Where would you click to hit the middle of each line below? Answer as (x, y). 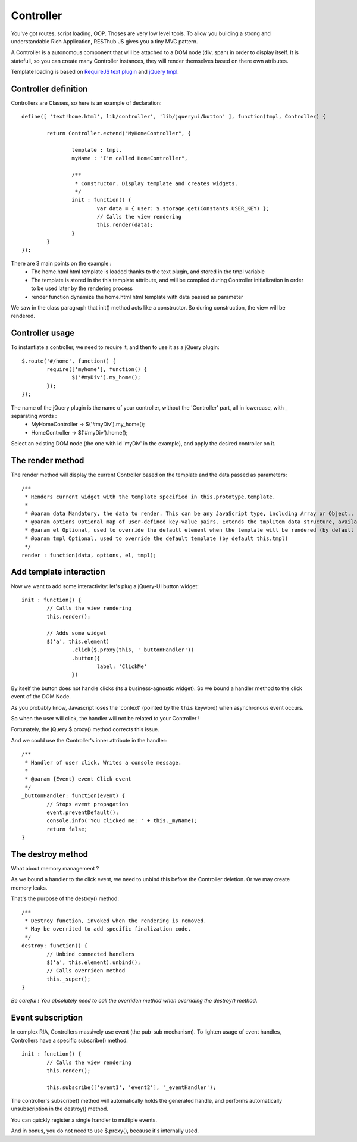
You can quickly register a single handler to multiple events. (84, 1120)
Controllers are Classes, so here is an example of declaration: (86, 103)
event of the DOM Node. (41, 697)
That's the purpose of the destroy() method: (65, 898)
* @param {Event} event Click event (78, 779)
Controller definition (49, 88)
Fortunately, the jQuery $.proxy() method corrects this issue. (85, 729)
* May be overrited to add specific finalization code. (108, 929)
